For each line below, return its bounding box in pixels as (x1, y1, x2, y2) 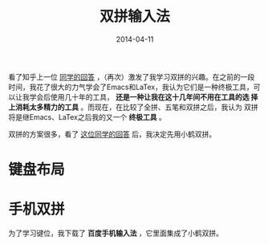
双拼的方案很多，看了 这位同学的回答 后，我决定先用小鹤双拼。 (8, 129, 217, 139)
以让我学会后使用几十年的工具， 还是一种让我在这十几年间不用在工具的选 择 (8, 92, 258, 101)
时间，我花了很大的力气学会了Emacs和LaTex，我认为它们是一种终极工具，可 (8, 82, 261, 92)
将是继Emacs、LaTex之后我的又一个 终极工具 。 (8, 112, 167, 121)
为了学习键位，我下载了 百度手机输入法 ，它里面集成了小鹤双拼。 (8, 228, 223, 238)
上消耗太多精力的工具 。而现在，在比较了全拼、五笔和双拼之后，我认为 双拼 (8, 102, 258, 112)
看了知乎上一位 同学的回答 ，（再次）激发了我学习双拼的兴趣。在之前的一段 (8, 71, 255, 81)
